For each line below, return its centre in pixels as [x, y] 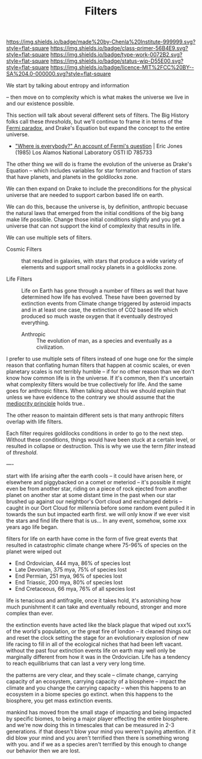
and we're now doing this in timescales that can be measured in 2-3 [90, 725]
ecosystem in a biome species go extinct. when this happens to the [90, 695]
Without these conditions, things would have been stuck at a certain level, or [101, 440]
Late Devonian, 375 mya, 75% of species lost [71, 570]
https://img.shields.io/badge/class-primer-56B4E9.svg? [119, 48]
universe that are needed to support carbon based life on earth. [85, 195]
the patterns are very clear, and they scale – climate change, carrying [92, 675]
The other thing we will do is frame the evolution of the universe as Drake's [99, 164]
